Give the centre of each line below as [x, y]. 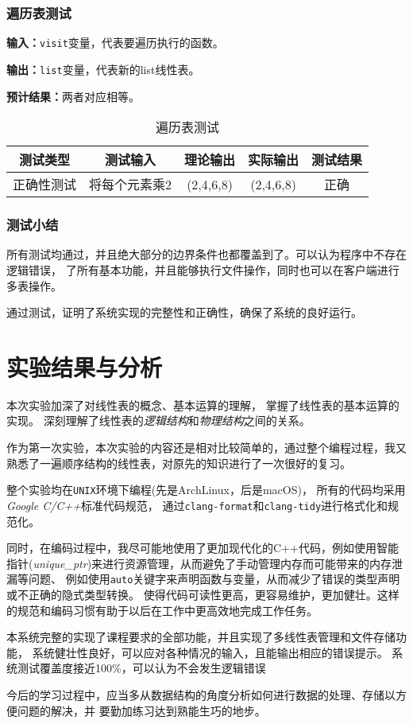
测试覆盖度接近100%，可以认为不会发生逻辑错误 [141, 668]
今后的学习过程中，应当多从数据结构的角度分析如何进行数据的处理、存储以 [201, 694]
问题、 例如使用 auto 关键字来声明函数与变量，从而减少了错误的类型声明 [214, 579]
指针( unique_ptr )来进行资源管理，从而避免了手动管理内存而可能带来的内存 [199, 563]
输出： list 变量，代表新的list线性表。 [103, 69]
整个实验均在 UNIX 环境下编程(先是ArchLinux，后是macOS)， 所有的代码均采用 [206, 490]
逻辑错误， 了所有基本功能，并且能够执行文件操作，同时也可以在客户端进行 [203, 269]
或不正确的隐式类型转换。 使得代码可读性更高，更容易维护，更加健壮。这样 [203, 594]
